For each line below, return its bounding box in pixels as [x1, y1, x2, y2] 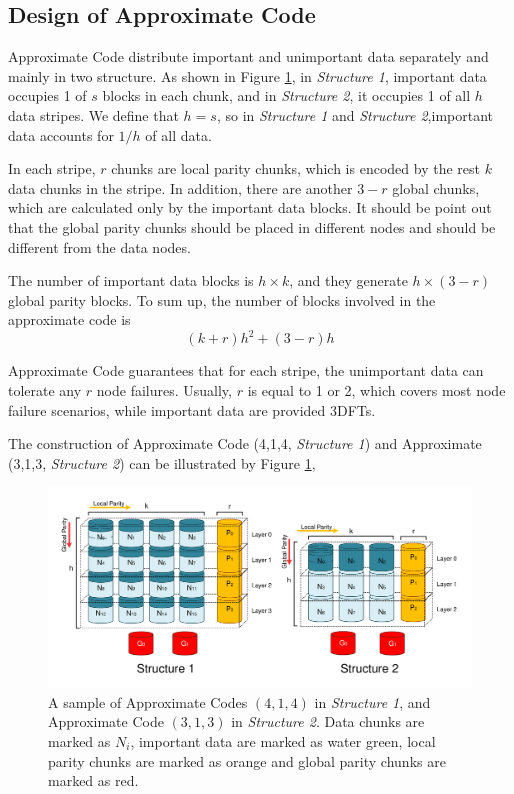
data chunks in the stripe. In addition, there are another [8, 177, 353, 198]
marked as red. [48, 770, 139, 791]
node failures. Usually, [96, 380, 232, 401]
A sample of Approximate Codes [48, 691, 248, 712]
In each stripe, [8, 158, 96, 179]
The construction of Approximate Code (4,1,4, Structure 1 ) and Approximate [8, 433, 482, 454]
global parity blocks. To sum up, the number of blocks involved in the [8, 289, 436, 310]
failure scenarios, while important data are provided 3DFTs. [8, 399, 376, 420]
